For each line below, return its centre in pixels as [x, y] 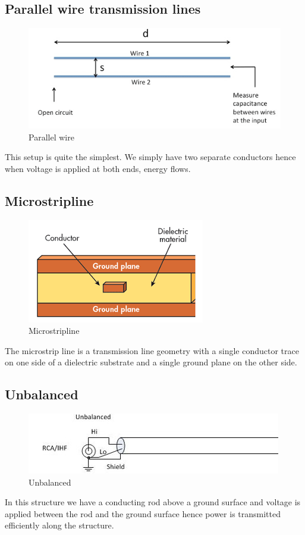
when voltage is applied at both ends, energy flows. [98, 168]
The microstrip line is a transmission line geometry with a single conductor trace [152, 350]
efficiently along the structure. [59, 525]
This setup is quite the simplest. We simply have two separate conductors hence [150, 157]
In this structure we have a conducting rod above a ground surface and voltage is [153, 502]
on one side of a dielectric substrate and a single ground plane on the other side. [151, 362]
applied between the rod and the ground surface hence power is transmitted [143, 513]
